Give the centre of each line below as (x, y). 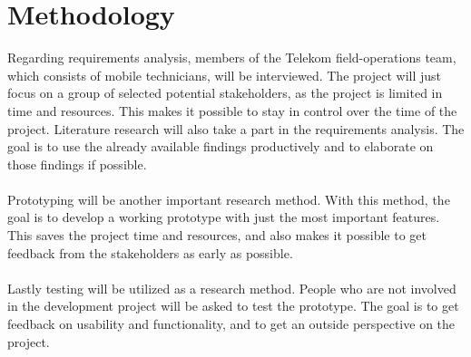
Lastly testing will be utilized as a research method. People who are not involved (232, 288)
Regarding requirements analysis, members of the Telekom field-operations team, (232, 58)
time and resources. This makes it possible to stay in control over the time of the (232, 110)
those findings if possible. (77, 164)
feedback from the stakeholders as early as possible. (150, 252)
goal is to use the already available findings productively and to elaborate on (221, 146)
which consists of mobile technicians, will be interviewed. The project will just (225, 75)
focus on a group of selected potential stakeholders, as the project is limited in (225, 93)
